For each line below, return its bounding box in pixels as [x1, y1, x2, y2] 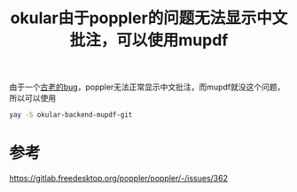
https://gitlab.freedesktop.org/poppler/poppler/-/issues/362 [9, 173, 229, 183]
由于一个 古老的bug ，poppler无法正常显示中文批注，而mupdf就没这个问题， [9, 81, 285, 93]
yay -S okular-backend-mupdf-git [9, 111, 133, 119]
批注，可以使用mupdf [69, 30, 229, 50]
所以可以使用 [9, 93, 56, 104]
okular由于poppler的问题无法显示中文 [10, 8, 288, 28]
